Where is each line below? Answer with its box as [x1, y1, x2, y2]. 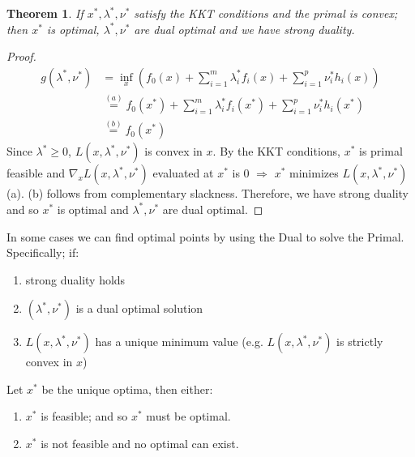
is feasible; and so [41, 408, 128, 425]
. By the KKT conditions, [212, 143, 340, 160]
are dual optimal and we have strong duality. [134, 20, 355, 37]
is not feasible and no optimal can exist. [41, 435, 239, 452]
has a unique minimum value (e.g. [95, 333, 263, 350]
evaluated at [152, 164, 214, 182]
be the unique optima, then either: [41, 380, 213, 397]
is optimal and [57, 200, 129, 217]
